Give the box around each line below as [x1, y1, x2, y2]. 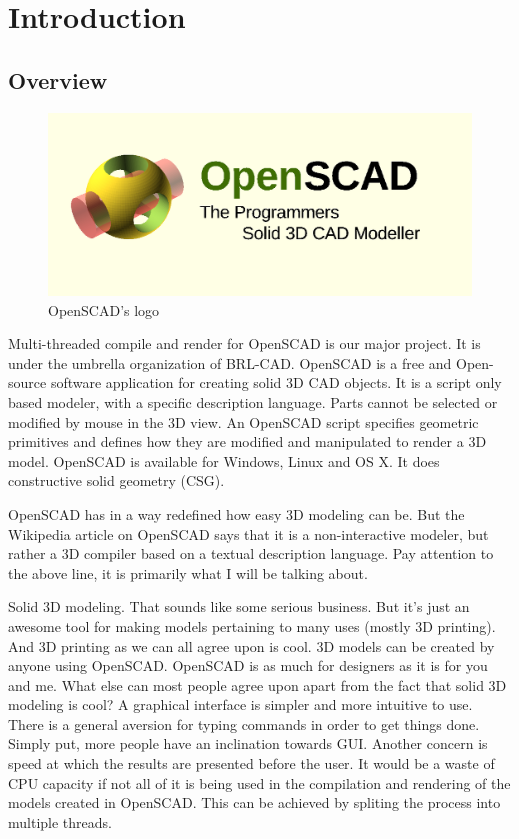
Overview [8, 64, 108, 95]
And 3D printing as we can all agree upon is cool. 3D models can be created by [8, 635, 495, 656]
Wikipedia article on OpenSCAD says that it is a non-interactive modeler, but [8, 523, 489, 544]
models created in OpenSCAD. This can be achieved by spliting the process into [8, 792, 501, 813]
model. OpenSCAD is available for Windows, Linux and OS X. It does [8, 450, 440, 471]
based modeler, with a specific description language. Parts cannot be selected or [8, 391, 498, 412]
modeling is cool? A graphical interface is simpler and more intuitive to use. [8, 694, 473, 715]
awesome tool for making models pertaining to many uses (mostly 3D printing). [8, 615, 496, 636]
